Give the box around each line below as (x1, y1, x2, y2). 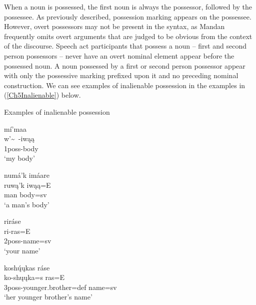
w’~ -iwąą (4, 133, 35, 144)
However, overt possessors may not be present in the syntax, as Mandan (4, 21, 225, 32)
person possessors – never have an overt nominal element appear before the (4, 50, 234, 61)
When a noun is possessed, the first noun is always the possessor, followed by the (4, 2, 252, 12)
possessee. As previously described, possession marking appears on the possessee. (4, 11, 251, 22)
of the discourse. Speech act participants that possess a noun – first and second (4, 41, 246, 51)
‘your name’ (4, 245, 40, 256)
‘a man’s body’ (4, 199, 49, 209)
